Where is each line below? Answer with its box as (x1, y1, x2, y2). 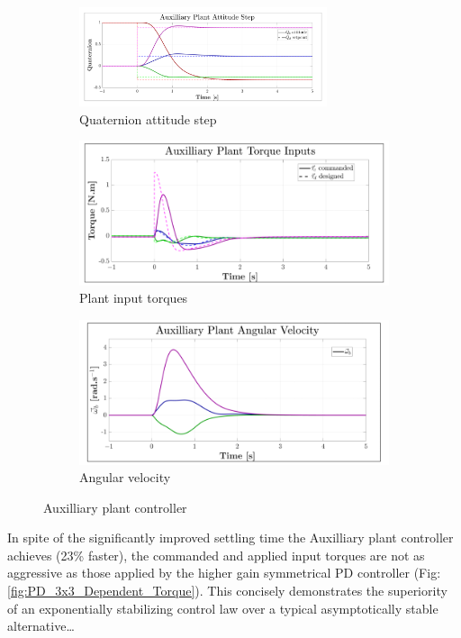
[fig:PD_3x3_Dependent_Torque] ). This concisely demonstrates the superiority (7, 581, 447, 600)
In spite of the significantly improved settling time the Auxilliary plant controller (7, 528, 454, 547)
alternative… (7, 616, 75, 635)
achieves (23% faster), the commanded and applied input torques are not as (7, 545, 425, 564)
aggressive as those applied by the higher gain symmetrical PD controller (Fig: (7, 563, 441, 582)
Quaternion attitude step (79, 109, 217, 128)
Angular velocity (79, 468, 171, 487)
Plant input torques (79, 288, 188, 307)
